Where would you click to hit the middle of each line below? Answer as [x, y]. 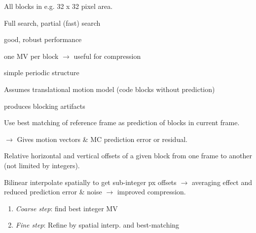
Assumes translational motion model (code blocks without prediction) [110, 89]
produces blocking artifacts [45, 106]
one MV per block [31, 56]
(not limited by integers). [42, 165]
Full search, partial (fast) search [52, 23]
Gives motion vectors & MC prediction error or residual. [102, 139]
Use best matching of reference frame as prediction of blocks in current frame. [122, 122]
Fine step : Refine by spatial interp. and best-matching [97, 225]
